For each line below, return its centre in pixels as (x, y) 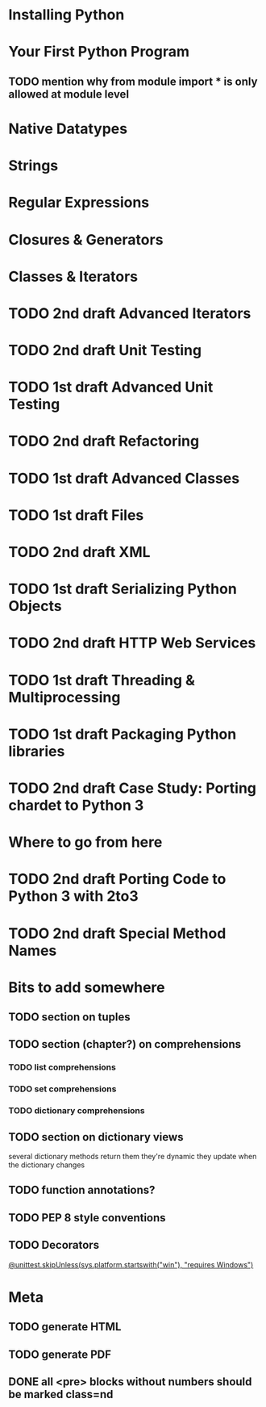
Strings (33, 166)
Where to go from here (85, 842)
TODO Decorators (54, 1245)
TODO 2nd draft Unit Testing (105, 351)
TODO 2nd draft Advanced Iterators (130, 313)
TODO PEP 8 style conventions (87, 1218)
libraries (37, 751)
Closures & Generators (86, 239)
